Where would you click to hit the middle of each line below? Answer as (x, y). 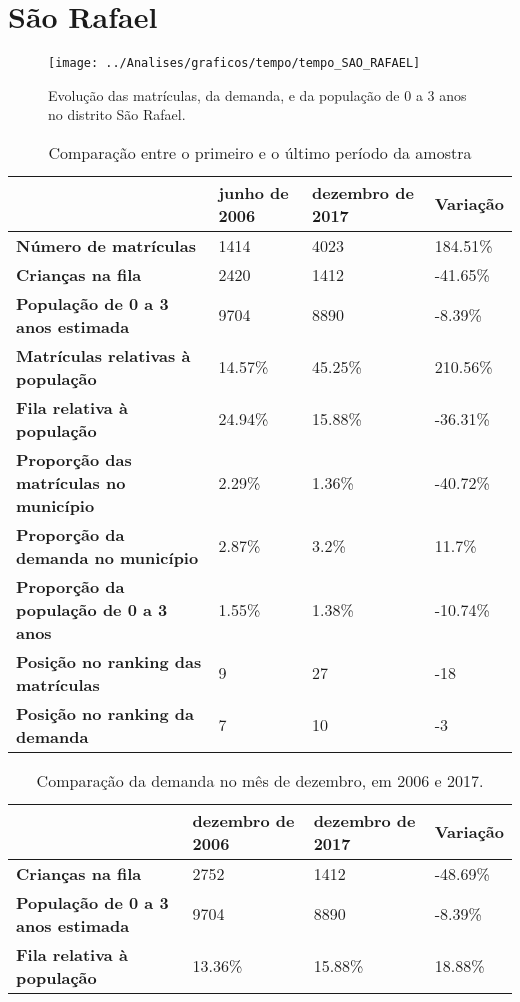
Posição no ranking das (109, 661)
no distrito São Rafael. (117, 114)
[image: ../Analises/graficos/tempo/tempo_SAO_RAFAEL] (234, 63)
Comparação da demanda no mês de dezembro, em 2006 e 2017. (260, 780)
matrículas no (71, 482)
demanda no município (107, 557)
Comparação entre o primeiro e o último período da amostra (260, 152)
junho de (253, 192)
